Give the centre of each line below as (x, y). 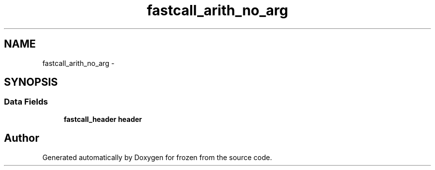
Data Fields (26, 102)
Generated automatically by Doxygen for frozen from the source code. (157, 157)
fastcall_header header (103, 119)
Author (22, 138)
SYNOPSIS (31, 82)
